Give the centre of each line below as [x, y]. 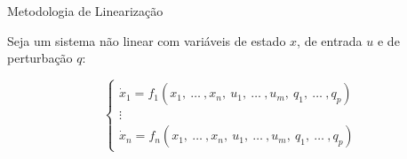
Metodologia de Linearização [85, 11]
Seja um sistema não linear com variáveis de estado [147, 40]
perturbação [40, 58]
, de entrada [330, 40]
